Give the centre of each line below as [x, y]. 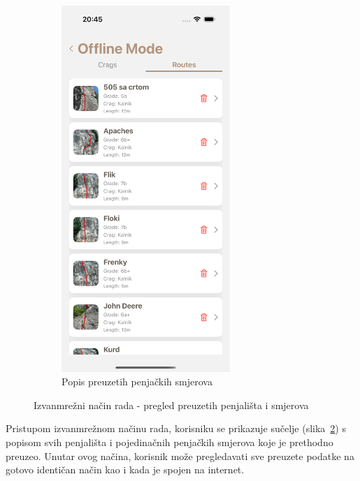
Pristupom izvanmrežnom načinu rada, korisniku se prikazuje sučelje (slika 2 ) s [176, 428]
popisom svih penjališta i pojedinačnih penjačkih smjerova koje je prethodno [170, 442]
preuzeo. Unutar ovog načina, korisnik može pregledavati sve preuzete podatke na [180, 456]
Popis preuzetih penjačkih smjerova [137, 382]
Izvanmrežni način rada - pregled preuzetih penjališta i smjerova [171, 405]
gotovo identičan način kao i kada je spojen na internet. [125, 469]
